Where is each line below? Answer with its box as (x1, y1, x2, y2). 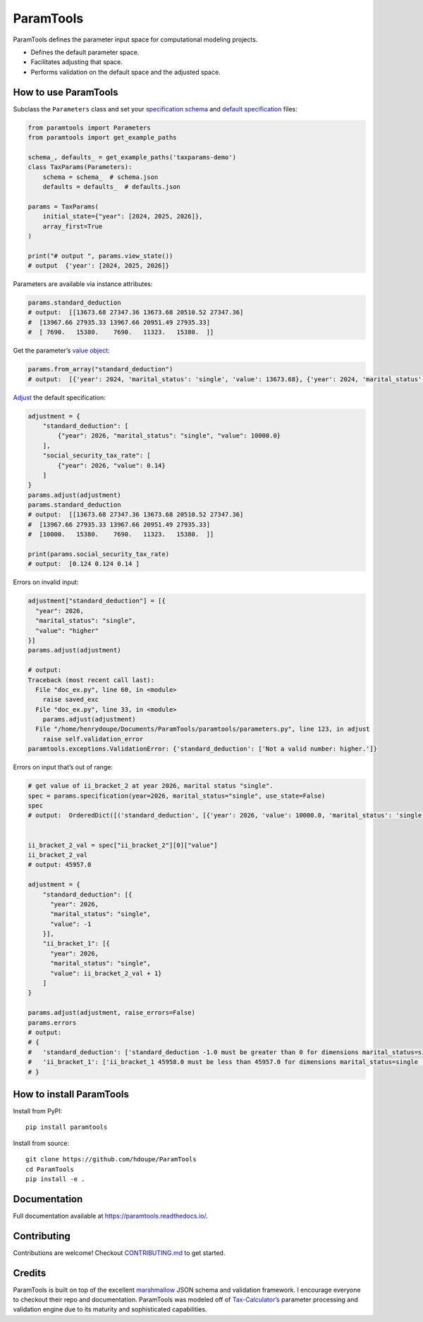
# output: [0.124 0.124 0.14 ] (27, 560, 140, 568)
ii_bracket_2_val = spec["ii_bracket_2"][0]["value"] (27, 841, 218, 849)
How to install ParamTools (13, 1088, 130, 1100)
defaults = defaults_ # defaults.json (42, 183, 181, 190)
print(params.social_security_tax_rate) (27, 550, 169, 558)
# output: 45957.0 (27, 860, 92, 869)
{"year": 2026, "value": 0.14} (57, 462, 166, 469)
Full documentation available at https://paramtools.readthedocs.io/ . (13, 1211, 208, 1220)
